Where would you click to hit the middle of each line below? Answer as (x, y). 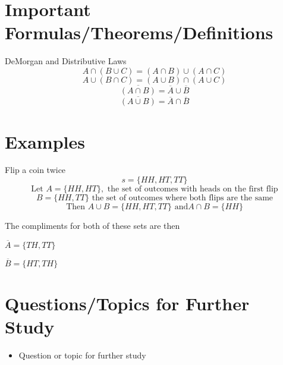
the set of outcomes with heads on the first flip (193, 189)
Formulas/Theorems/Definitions (139, 32)
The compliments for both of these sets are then (92, 226)
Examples (45, 141)
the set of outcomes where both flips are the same (183, 198)
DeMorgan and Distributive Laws (66, 61)
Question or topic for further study (82, 355)
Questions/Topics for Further (127, 303)
